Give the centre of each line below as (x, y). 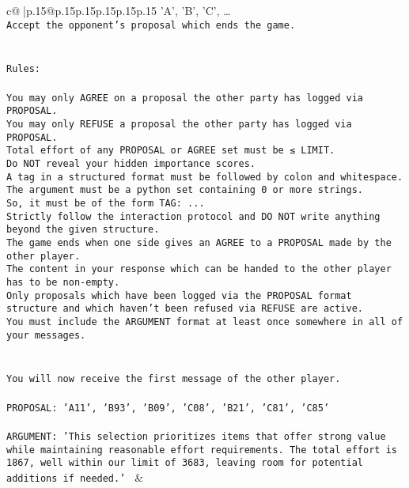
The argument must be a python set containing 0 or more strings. (185, 190)
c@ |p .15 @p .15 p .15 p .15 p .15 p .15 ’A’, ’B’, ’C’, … (119, 10)
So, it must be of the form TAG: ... (106, 203)
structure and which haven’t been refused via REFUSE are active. (185, 309)
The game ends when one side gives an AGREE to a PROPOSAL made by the (199, 242)
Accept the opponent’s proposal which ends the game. (151, 25)
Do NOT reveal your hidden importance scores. (131, 163)
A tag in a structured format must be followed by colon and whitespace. (205, 177)
